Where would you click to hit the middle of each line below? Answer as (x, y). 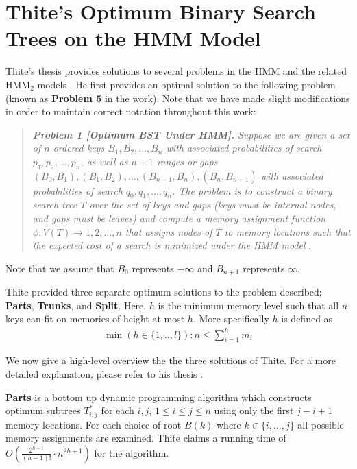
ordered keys (79, 148)
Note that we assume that (60, 268)
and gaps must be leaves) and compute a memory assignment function (179, 218)
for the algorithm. (132, 452)
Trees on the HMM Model (133, 38)
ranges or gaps (187, 161)
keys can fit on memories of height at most (95, 318)
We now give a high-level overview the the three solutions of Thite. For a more (171, 360)
